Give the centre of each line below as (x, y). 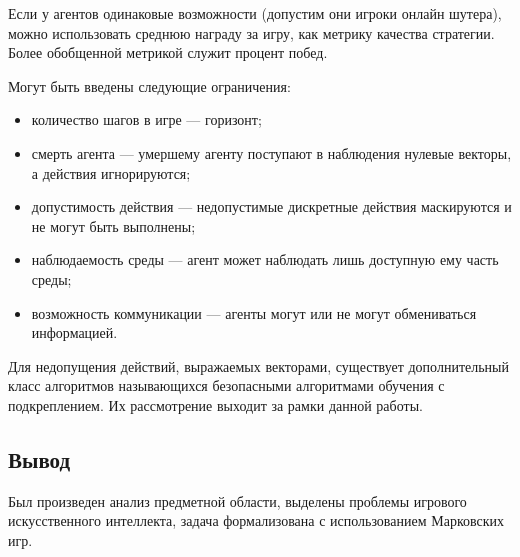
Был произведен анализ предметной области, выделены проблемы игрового (237, 500)
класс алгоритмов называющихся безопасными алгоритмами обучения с (226, 385)
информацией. (74, 332)
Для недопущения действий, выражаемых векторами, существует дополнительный (258, 365)
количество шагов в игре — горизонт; (146, 119)
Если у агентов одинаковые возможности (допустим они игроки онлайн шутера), (255, 13)
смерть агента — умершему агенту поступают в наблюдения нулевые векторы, (271, 152)
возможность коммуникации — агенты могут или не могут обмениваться (254, 312)
